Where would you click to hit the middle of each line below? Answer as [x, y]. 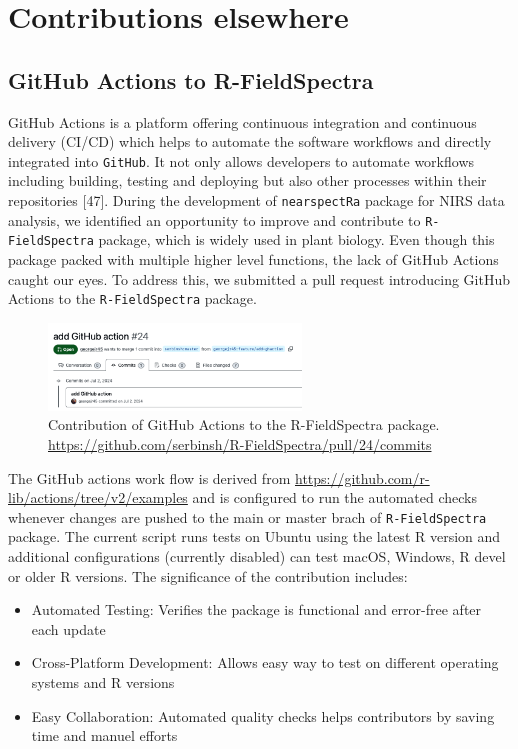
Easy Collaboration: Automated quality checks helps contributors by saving [263, 715]
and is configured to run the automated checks [335, 497]
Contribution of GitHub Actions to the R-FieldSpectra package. [244, 424]
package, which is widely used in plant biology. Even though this [296, 239]
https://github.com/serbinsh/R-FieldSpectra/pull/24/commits [240, 444]
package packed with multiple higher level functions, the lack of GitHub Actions [253, 258]
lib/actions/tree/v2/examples [98, 497]
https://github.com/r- [362, 477]
